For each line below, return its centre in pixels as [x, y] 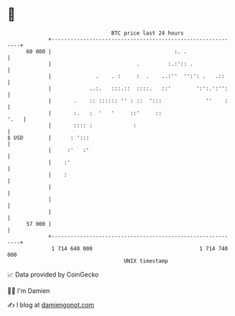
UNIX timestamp [146, 261]
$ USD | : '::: [49, 138]
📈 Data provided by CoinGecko [53, 274]
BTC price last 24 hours [148, 33]
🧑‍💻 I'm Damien [29, 291]
